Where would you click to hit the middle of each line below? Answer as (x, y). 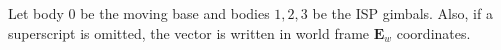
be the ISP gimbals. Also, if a (402, 13)
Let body (36, 13)
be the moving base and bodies (175, 13)
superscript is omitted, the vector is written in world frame (189, 32)
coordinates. (433, 32)
